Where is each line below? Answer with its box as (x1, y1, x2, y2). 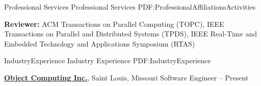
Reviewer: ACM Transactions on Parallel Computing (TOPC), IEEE (4, 18, 224, 29)
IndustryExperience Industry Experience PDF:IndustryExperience (4, 55, 211, 66)
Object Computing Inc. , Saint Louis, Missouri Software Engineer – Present (4, 72, 249, 82)
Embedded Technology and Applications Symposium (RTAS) (4, 38, 195, 49)
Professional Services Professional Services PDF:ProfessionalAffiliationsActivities (4, 2, 256, 12)
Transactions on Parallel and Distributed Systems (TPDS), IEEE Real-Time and (4, 28, 257, 39)
